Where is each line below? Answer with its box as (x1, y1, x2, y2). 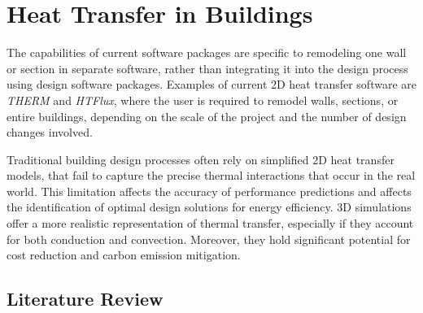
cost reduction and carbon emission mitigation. (7, 246, 241, 263)
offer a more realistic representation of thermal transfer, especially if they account (7, 215, 414, 232)
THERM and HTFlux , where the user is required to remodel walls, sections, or (7, 91, 399, 108)
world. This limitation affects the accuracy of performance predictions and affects (7, 182, 412, 199)
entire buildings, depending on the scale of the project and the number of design (7, 107, 407, 124)
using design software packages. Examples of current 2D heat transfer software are (7, 76, 416, 93)
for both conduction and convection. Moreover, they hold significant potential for (7, 230, 411, 247)
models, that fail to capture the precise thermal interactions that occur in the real (7, 167, 416, 184)
